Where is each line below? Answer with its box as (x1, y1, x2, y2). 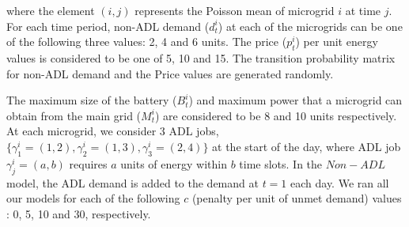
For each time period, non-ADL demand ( (6, 17, 210, 34)
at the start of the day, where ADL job (212, 138, 401, 154)
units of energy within (120, 155, 227, 172)
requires (69, 155, 108, 172)
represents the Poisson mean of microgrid (134, 2, 335, 18)
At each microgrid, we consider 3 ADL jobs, (6, 123, 219, 139)
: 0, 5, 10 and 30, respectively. (6, 205, 151, 221)
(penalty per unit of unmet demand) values (191, 190, 402, 206)
